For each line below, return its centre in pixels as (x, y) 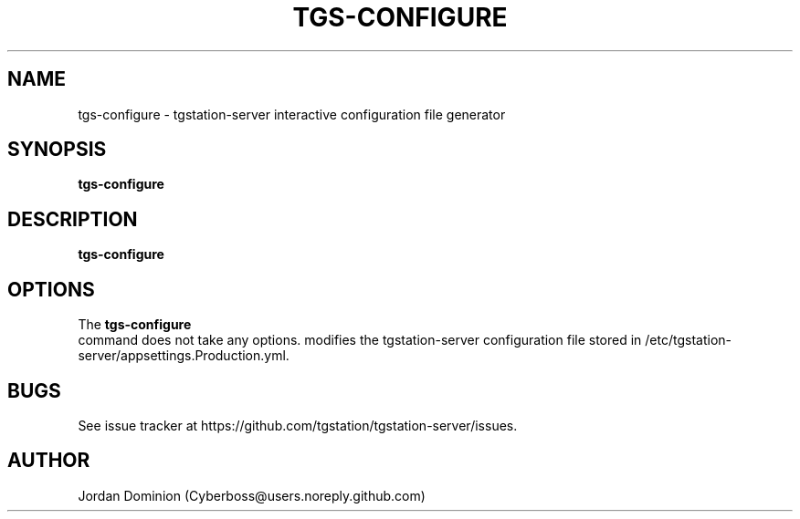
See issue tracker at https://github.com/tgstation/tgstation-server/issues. (298, 425)
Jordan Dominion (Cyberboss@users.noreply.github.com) (252, 495)
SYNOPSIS (57, 150)
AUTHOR (49, 461)
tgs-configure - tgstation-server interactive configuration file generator (292, 114)
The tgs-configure (135, 325)
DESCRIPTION (73, 219)
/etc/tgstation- (689, 340)
